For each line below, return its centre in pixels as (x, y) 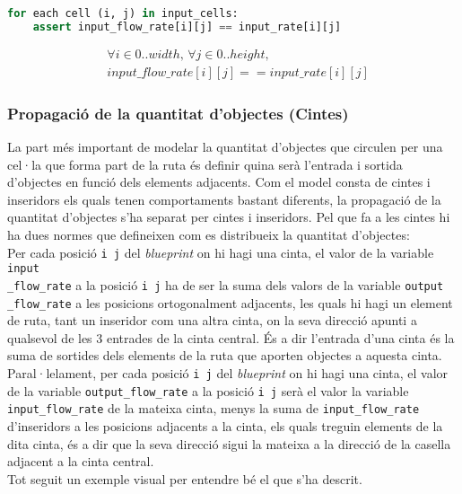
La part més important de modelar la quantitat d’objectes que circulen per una (225, 147)
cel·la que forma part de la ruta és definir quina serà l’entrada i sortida (205, 164)
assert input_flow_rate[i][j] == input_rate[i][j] (187, 26)
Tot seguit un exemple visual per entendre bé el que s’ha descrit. (185, 478)
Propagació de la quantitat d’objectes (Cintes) (178, 113)
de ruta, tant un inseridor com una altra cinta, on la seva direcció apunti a (212, 320)
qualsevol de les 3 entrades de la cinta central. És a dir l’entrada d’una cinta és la (231, 337)
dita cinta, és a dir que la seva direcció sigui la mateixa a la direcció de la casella (229, 443)
